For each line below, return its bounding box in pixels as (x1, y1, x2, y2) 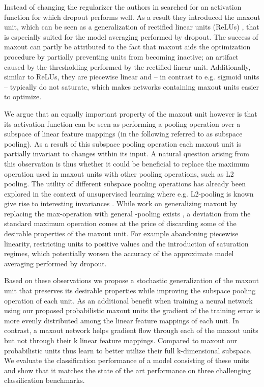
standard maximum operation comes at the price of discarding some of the (4, 218, 237, 229)
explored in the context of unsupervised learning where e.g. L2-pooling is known (4, 188, 254, 199)
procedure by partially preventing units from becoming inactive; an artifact (4, 51, 239, 62)
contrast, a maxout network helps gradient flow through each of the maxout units (4, 325, 258, 336)
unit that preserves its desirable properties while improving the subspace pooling (4, 285, 256, 296)
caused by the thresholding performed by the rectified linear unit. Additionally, (4, 61, 251, 72)
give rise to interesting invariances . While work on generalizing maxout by (4, 198, 238, 209)
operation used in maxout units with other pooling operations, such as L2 (4, 168, 234, 179)
